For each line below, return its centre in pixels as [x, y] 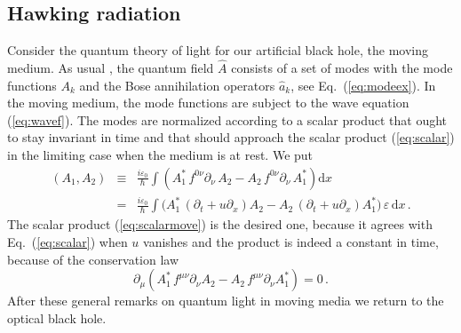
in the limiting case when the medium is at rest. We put [160, 154]
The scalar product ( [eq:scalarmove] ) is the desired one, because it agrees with [220, 224]
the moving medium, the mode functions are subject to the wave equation [208, 103]
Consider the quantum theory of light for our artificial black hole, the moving [218, 50]
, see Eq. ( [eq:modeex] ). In [363, 85]
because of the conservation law [93, 259]
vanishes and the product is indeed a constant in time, [291, 241]
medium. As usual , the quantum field [111, 68]
